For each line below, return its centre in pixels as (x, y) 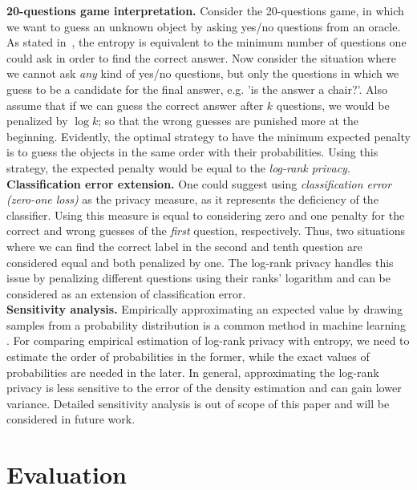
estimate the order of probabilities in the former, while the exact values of (188, 356)
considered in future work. (71, 419)
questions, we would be (333, 105)
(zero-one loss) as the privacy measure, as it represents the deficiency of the (192, 199)
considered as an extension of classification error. (126, 293)
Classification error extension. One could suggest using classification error (199, 183)
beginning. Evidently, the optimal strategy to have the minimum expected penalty (208, 136)
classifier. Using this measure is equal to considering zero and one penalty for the (206, 215)
